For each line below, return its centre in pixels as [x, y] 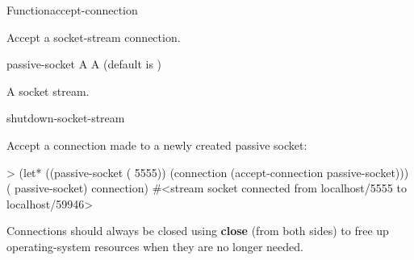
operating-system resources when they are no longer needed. [155, 246]
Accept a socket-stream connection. [94, 37]
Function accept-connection [72, 10]
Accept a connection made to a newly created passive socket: [157, 144]
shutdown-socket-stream [66, 118]
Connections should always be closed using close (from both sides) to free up [198, 231]
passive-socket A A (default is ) [84, 64]
